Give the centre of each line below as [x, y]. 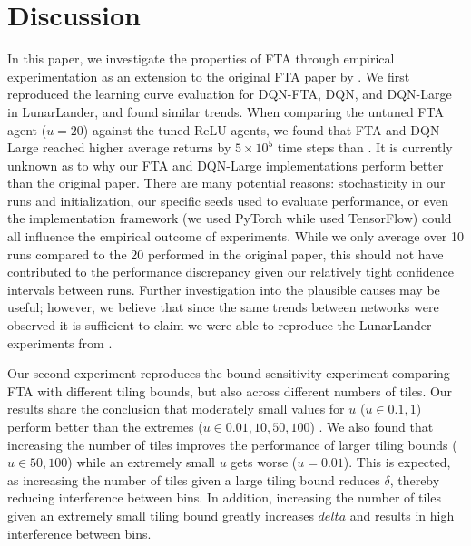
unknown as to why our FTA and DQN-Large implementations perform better [226, 165]
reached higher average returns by [137, 147]
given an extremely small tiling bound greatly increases [161, 515]
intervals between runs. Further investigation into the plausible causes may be [224, 289]
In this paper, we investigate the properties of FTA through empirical [201, 58]
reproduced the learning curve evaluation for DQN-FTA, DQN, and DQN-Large [230, 94]
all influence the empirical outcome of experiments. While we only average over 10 [236, 236]
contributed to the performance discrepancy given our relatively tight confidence [231, 272]
